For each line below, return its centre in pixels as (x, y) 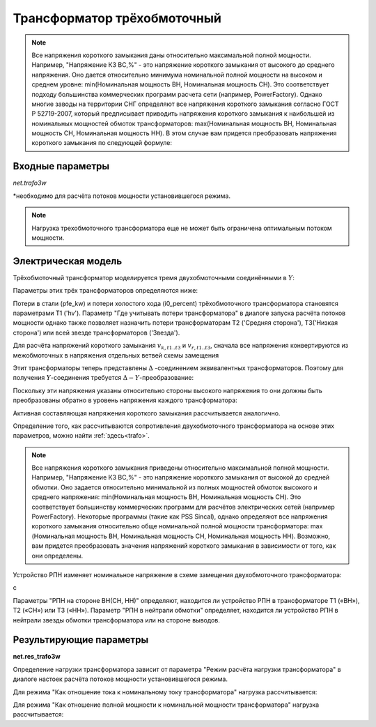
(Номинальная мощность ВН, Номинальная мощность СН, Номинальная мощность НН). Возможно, (181, 536)
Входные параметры (61, 166)
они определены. (57, 556)
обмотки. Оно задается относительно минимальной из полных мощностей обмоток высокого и (174, 487)
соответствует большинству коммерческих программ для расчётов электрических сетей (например (183, 507)
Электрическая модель (68, 261)
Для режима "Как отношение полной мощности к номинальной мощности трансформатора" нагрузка (166, 705)
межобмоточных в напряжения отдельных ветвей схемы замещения (116, 355)
